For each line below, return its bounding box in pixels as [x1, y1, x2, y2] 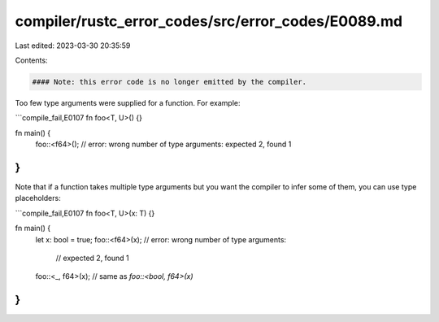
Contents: [15, 55, 48, 65]
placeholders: [15, 194, 61, 203]
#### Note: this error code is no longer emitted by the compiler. [32, 77, 307, 86]
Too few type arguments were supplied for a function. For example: [15, 98, 241, 107]
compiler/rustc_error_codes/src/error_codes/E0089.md [15, 12, 402, 30]
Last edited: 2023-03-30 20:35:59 [15, 41, 131, 50]
